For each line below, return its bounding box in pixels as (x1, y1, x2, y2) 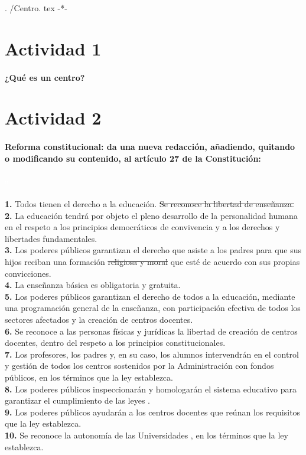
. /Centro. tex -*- (5, 2, 67, 14)
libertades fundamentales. (5, 232, 97, 244)
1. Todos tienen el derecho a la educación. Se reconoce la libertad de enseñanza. (5, 198, 294, 210)
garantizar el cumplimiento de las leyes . (5, 394, 150, 407)
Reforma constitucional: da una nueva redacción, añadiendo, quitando (5, 140, 295, 153)
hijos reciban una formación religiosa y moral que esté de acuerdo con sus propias (5, 256, 300, 268)
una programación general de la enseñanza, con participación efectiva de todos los (5, 302, 301, 314)
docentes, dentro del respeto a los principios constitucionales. (5, 336, 226, 349)
